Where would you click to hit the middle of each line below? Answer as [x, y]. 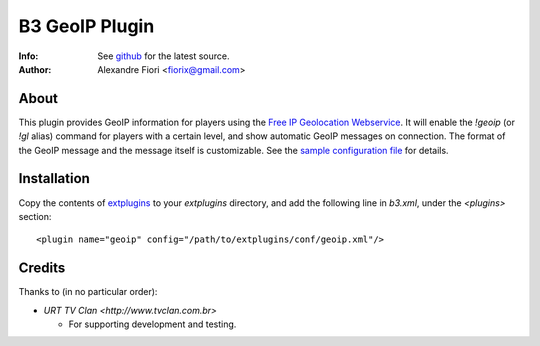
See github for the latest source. [163, 56]
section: [35, 216]
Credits [42, 268]
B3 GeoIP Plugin [86, 26]
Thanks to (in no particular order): [88, 292]
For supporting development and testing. [152, 324]
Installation [54, 178]
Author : [35, 69]
